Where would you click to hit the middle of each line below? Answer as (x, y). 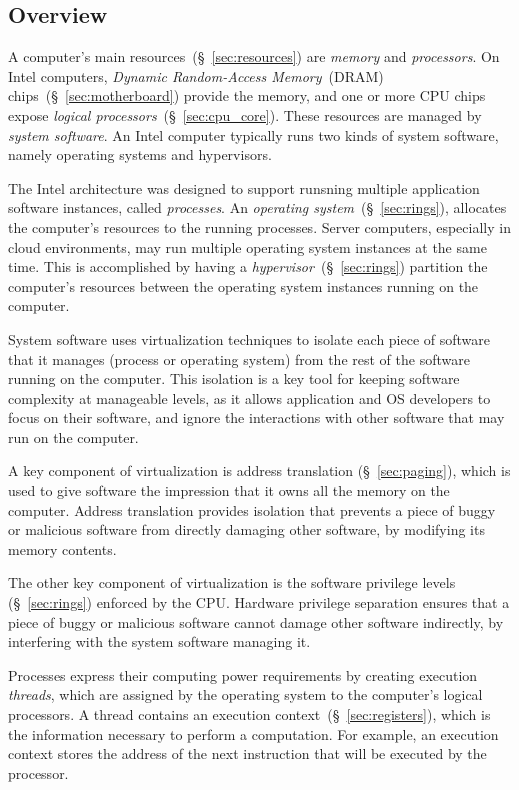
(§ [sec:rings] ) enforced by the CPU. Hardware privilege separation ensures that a (259, 602)
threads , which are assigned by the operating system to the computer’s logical (245, 694)
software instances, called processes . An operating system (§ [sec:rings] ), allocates (257, 207)
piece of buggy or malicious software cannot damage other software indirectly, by (256, 621)
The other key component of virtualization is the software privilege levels (232, 582)
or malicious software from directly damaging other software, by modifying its (246, 529)
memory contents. (62, 548)
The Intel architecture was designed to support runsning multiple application (244, 187)
